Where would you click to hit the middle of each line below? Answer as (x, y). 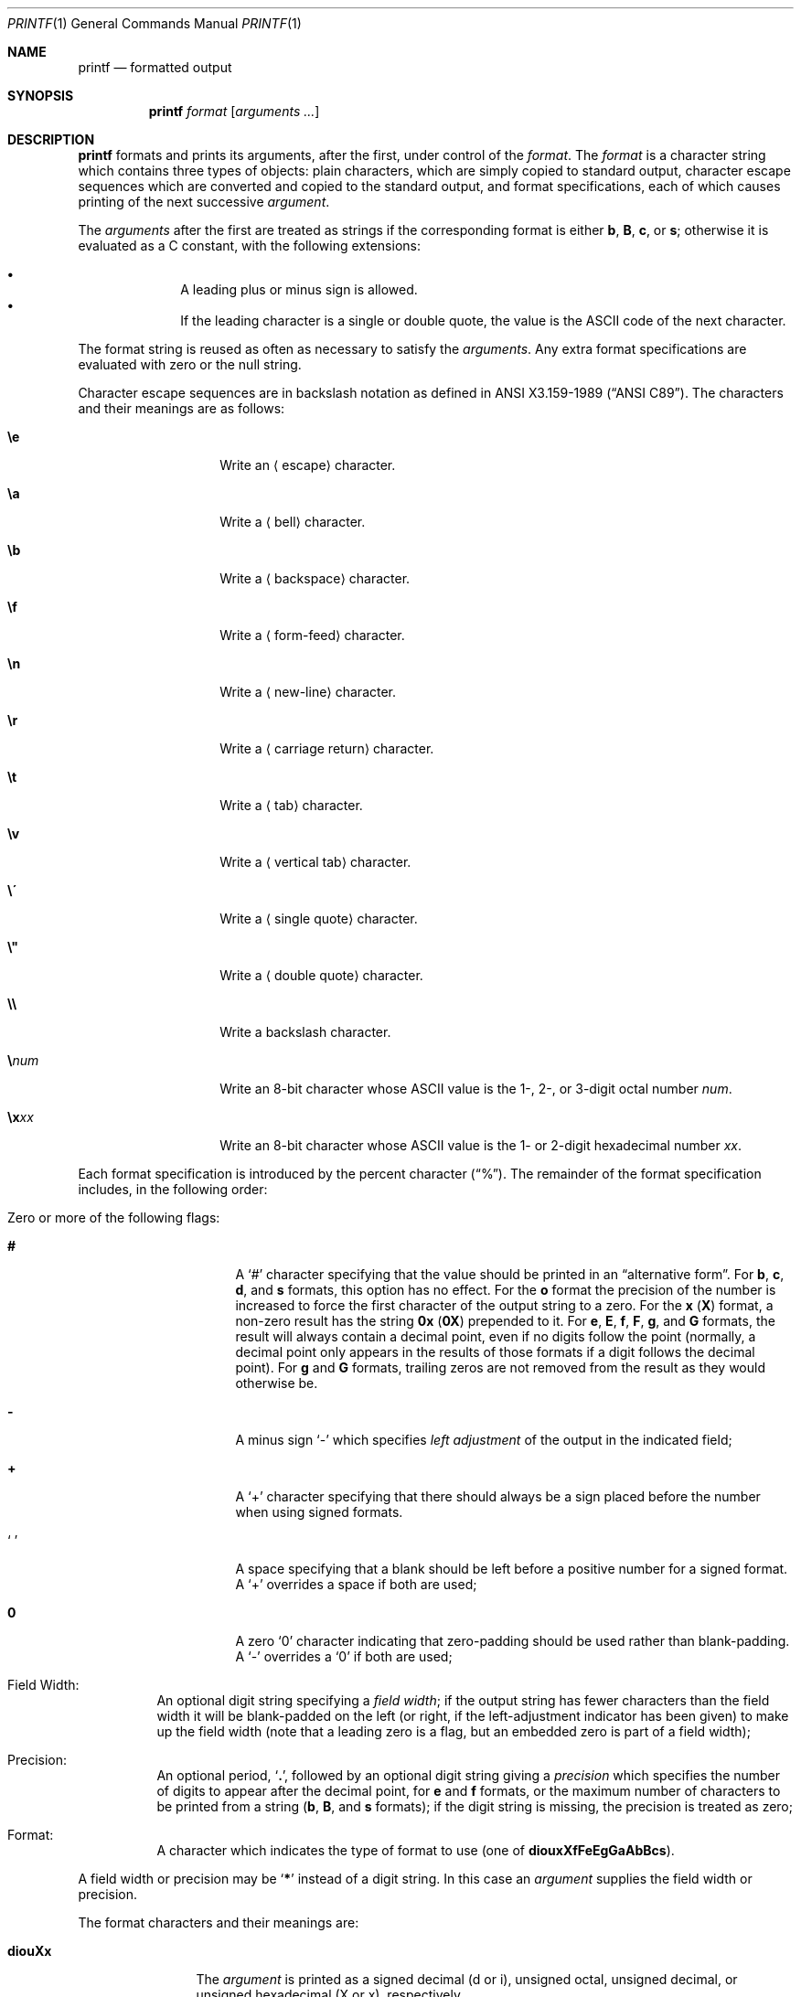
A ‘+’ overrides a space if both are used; (356, 1584)
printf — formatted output (155, 67)
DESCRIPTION (51, 139)
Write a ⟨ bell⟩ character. (293, 522)
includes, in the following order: (173, 1189)
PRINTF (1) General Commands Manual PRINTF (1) (155, 23)
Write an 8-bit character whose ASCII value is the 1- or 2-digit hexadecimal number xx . (481, 1145)
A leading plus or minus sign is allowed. (299, 289)
